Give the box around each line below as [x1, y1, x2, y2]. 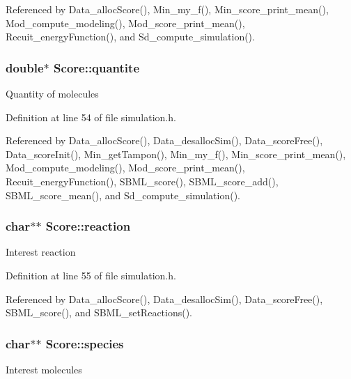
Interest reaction [6, 245, 76, 259]
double [6, 59, 44, 76]
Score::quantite [54, 59, 140, 76]
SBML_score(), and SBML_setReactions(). [6, 305, 193, 320]
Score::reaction [45, 217, 131, 235]
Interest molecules [6, 362, 82, 376]
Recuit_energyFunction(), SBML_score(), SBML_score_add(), [6, 173, 279, 188]
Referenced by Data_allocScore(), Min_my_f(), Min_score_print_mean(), [6, 2, 329, 16]
